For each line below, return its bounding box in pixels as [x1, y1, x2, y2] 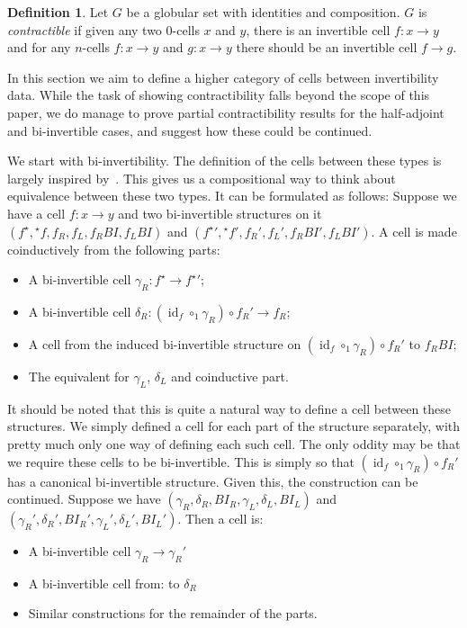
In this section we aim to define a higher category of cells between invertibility [7, 67, 439, 86]
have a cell [7, 203, 66, 222]
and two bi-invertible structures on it [118, 203, 322, 222]
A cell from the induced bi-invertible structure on [28, 334, 301, 353]
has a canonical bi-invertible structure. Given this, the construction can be [7, 471, 418, 490]
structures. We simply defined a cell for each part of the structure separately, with [7, 417, 461, 435]
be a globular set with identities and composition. [126, 3, 400, 21]
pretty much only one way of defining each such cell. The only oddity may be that [7, 434, 461, 453]
